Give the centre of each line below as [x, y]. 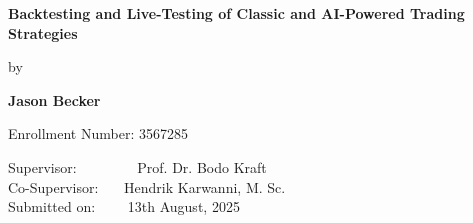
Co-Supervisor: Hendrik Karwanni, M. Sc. [147, 186]
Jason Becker [54, 99]
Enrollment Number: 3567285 [98, 133]
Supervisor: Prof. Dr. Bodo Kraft [137, 166]
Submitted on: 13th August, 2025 [124, 206]
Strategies [43, 32]
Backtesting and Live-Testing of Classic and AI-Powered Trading [236, 13]
